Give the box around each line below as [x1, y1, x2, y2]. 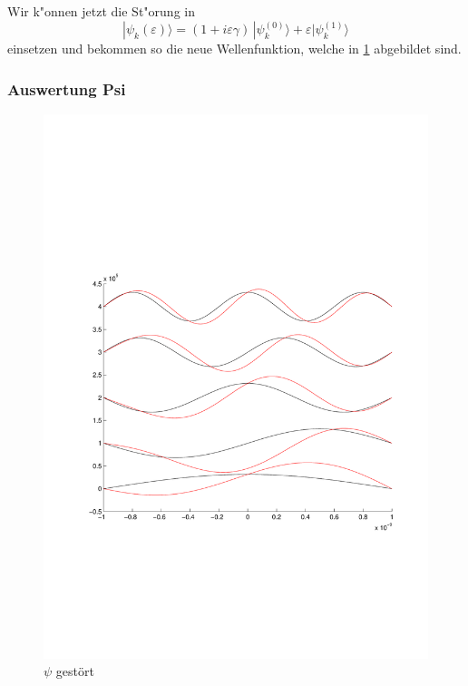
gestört [55, 661, 94, 681]
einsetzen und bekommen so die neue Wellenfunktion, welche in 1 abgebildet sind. [7, 39, 462, 58]
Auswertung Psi [7, 77, 126, 100]
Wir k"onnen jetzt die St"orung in [7, 2, 195, 20]
